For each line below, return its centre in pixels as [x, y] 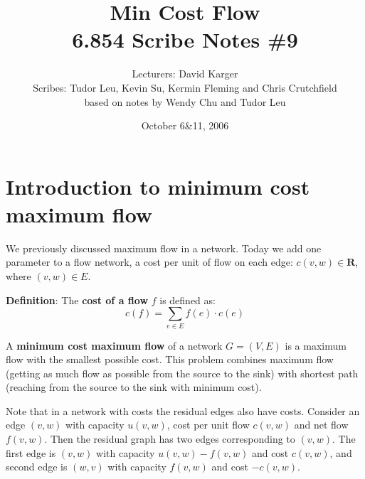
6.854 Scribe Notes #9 [185, 39]
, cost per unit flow [208, 425]
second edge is [37, 467]
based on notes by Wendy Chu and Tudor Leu [185, 101]
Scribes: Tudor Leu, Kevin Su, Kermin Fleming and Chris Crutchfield [185, 87]
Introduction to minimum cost [158, 186]
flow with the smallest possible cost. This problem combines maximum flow [170, 359]
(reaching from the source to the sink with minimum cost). [134, 387]
